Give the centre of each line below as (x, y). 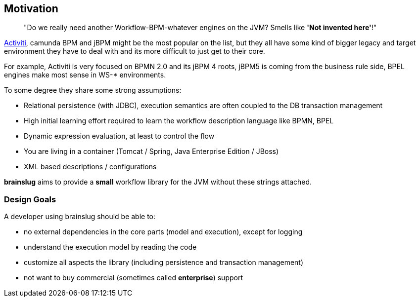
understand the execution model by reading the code (110, 247)
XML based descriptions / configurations (90, 167)
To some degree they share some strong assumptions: (93, 90)
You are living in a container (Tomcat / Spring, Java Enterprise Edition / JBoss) (151, 151)
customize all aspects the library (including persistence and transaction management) (164, 263)
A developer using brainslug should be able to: (80, 217)
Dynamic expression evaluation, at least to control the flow (119, 136)
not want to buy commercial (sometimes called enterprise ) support (134, 278)
